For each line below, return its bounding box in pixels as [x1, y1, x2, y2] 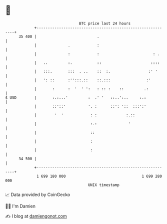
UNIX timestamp [87, 182, 120, 188]
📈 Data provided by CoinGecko [5, 192, 70, 198]
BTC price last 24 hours [79, 21, 131, 26]
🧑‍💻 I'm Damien [5, 203, 36, 209]
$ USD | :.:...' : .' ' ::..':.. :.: [5, 95, 146, 100]
